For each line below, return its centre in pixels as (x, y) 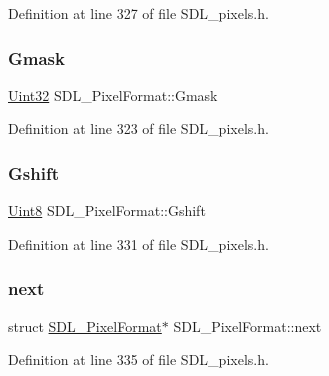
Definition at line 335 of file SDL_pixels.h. (138, 359)
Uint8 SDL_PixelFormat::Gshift (107, 210)
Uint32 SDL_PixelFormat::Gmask (113, 94)
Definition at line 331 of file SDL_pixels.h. (138, 243)
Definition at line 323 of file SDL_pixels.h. (138, 128)
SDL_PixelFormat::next (247, 325)
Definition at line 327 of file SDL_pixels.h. (138, 13)
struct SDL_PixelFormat (85, 325)
